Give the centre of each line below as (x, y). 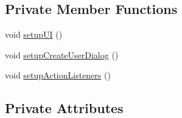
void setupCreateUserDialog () (62, 54)
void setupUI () (34, 34)
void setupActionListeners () (58, 75)
